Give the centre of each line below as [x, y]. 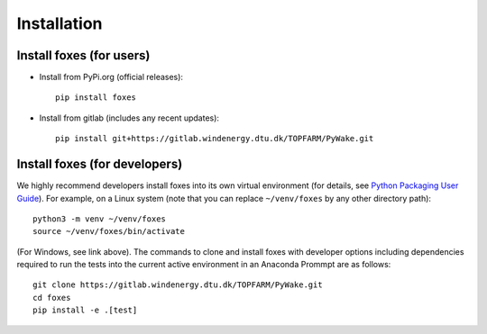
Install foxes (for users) [83, 55]
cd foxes [52, 298]
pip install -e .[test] [85, 310]
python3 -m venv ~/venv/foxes [100, 219]
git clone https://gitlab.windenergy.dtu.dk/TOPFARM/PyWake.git [178, 285]
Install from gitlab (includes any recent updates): [129, 118]
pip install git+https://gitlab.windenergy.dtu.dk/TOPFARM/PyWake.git [215, 139]
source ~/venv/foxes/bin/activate [109, 231]
